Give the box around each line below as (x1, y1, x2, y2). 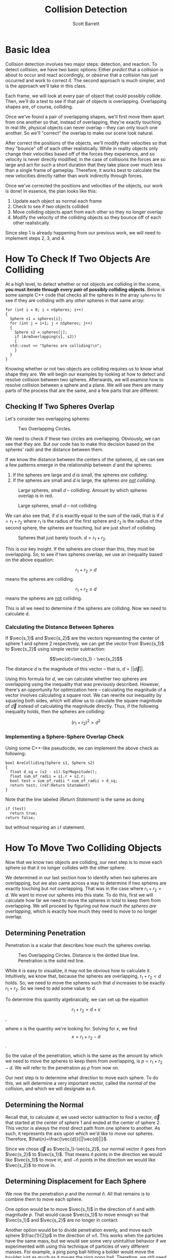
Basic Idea (5, 44, 50, 55)
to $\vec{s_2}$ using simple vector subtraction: (5, 645, 106, 652)
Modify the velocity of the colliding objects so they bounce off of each (12, 214, 161, 220)
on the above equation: (5, 557, 54, 563)
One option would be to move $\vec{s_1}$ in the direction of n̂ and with (5, 1206, 155, 1212)
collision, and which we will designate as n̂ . (5, 1086, 96, 1092)
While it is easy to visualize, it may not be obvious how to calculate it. (5, 968, 151, 974)
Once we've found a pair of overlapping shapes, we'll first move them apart (5, 113, 165, 120)
